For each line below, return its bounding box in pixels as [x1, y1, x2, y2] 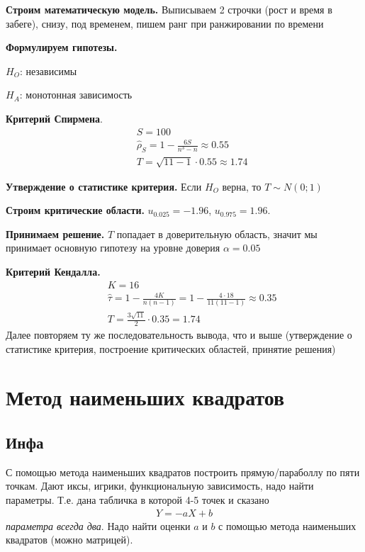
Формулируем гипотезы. [6, 40, 118, 55]
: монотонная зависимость [19, 87, 133, 102]
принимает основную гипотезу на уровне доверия [6, 240, 220, 255]
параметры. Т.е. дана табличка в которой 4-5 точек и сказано [6, 492, 269, 507]
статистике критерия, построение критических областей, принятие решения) [6, 341, 336, 356]
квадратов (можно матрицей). [6, 532, 133, 547]
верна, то [222, 179, 262, 193]
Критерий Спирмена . [6, 111, 103, 125]
